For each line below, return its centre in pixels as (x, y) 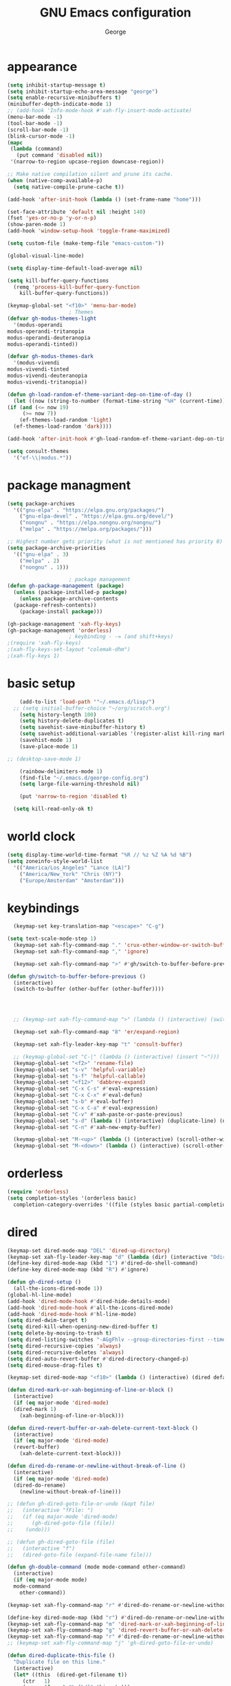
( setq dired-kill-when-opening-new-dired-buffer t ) (82, 1327)
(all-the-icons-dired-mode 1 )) (58, 1289)
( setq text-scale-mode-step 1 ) (52, 939)
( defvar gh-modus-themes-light (52, 319)
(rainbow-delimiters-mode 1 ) (61, 771)
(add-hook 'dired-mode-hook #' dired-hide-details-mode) (89, 1301)
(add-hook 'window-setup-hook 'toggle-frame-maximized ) (89, 231)
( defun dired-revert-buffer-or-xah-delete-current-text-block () (102, 1428)
